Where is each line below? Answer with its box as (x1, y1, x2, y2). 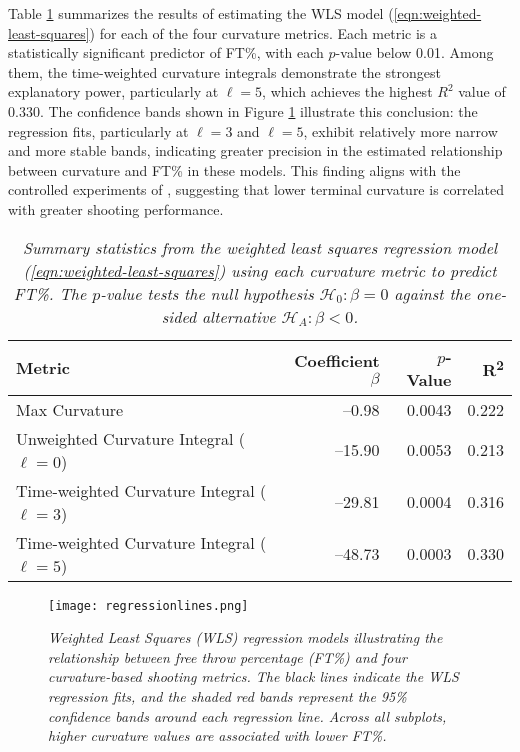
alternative (201, 304, 276, 328)
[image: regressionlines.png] (48, 598, 249, 613)
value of (458, 81, 506, 102)
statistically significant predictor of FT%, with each (8, 42, 324, 63)
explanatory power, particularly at (8, 81, 219, 102)
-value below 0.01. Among (335, 42, 494, 63)
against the (394, 281, 471, 305)
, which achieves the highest (262, 81, 433, 102)
